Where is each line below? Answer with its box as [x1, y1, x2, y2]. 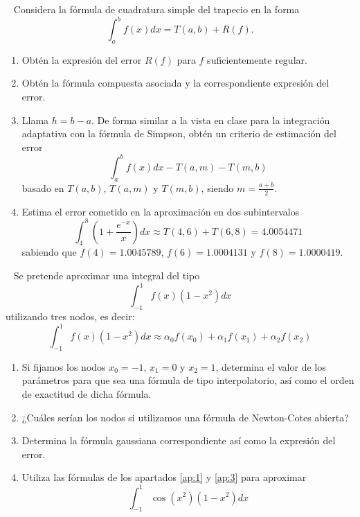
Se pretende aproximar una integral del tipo [13, 268, 200, 283]
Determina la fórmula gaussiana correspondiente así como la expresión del [21, 433, 336, 448]
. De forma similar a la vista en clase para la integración [91, 112, 330, 127]
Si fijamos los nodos [21, 359, 106, 374]
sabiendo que [21, 245, 77, 259]
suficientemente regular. [207, 52, 307, 67]
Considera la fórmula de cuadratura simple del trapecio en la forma [13, 2, 300, 16]
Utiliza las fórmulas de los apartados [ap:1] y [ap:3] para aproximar [21, 470, 307, 484]
